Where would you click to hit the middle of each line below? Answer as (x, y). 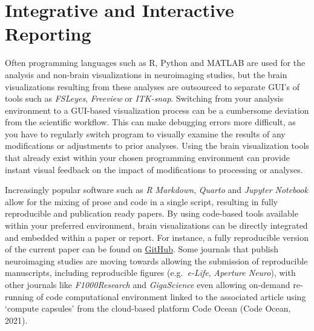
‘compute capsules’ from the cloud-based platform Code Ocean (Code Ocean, (148, 308)
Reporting (48, 34)
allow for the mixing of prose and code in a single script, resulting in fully (142, 201)
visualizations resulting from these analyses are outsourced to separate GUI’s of (152, 86)
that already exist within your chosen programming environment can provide (147, 158)
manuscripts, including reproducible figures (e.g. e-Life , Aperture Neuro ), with (150, 273)
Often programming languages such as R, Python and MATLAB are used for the (155, 63)
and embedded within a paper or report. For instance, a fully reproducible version (157, 237)
